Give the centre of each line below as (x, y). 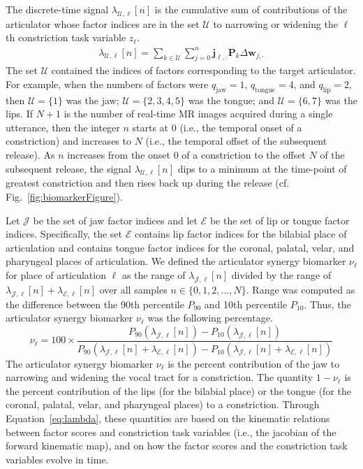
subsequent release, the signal (68, 168)
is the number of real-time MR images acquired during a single (198, 114)
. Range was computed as (301, 289)
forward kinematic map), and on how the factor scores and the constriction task (177, 446)
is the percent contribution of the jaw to (254, 363)
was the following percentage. (210, 318)
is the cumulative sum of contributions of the (251, 9)
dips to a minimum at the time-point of (262, 168)
